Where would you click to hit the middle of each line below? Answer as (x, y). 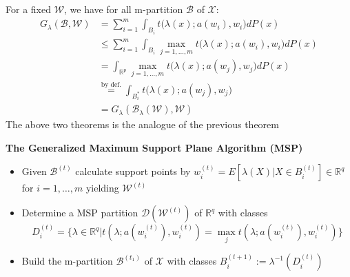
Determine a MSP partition (80, 213)
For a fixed (28, 9)
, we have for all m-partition (124, 9)
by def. (111, 85)
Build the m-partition (67, 261)
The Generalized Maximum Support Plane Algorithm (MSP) (154, 147)
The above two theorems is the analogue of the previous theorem (142, 124)
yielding (102, 188)
